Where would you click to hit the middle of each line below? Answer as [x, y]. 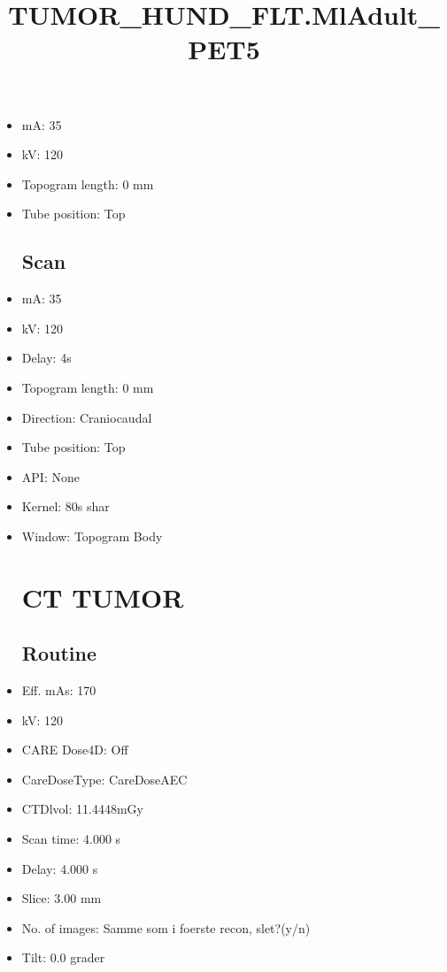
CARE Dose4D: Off [75, 750]
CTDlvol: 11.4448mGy [82, 809]
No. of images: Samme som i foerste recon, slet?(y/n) [166, 927]
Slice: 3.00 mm [62, 898]
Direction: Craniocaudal [87, 417]
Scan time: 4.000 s [71, 839]
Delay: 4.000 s [60, 868]
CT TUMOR [103, 597]
